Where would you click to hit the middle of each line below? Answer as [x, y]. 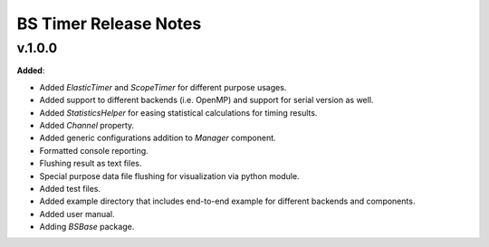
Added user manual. [77, 214]
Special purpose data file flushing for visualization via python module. [169, 176]
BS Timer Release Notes [109, 24]
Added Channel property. [87, 125]
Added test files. [70, 188]
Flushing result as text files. [91, 164]
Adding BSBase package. [87, 227]
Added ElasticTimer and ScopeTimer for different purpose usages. [163, 87]
